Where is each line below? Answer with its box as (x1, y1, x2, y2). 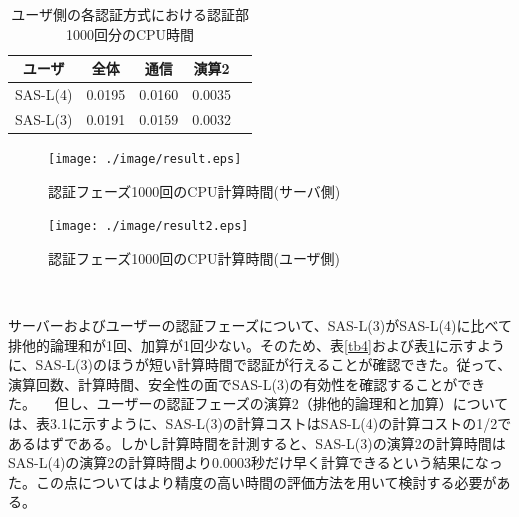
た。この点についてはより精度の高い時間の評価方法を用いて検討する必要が (8, 471, 497, 492)
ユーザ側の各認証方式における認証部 (11, 4, 249, 24)
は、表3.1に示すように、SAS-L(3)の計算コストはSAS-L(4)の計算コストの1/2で (8, 413, 512, 434)
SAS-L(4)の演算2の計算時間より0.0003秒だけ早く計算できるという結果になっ (8, 452, 503, 473)
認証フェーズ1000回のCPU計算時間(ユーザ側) (48, 247, 341, 268)
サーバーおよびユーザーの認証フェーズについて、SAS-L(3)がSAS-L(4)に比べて (8, 315, 512, 336)
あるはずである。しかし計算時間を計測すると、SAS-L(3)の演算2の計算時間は (8, 432, 506, 453)
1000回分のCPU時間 (65, 23, 195, 44)
